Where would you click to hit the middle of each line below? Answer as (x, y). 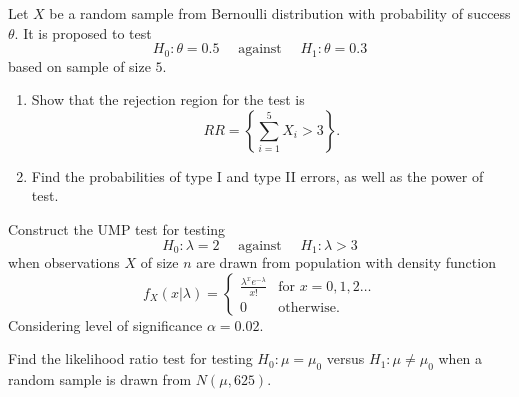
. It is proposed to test (83, 32)
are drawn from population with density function (346, 262)
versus (345, 358)
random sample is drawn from (100, 379)
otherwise (307, 307)
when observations (64, 262)
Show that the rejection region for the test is (168, 99)
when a (460, 358)
